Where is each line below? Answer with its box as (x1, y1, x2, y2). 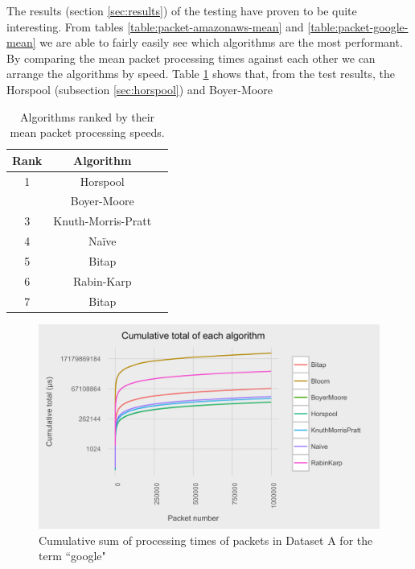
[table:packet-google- (307, 18, 409, 35)
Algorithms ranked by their (20, 108, 155, 125)
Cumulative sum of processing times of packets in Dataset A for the (39, 531, 373, 548)
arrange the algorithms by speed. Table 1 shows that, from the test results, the (6, 65, 395, 82)
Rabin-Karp (72, 272, 132, 289)
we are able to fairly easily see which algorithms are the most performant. (39, 34, 403, 51)
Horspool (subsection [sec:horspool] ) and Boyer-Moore (6, 80, 273, 97)
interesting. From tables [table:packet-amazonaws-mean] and (6, 18, 304, 35)
